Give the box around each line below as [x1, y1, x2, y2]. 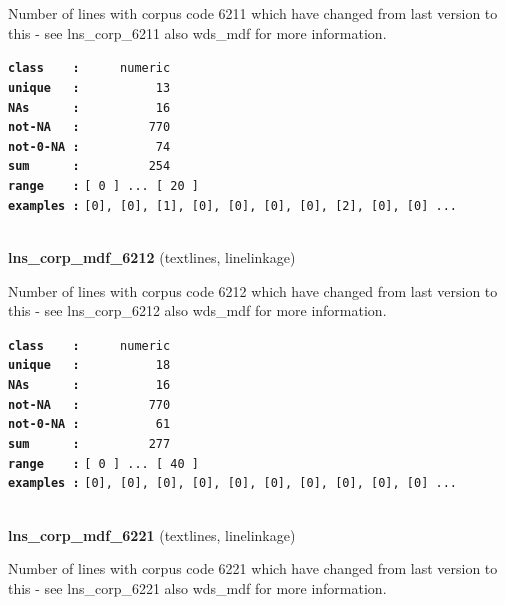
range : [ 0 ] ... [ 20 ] [8, 179, 199, 194]
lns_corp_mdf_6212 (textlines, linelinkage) [8, 247, 296, 268]
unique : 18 [8, 358, 171, 373]
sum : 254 [8, 159, 171, 174]
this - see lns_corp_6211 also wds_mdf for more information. [8, 22, 387, 43]
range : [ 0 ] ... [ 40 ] [8, 456, 199, 471]
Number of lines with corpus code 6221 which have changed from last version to [8, 558, 498, 579]
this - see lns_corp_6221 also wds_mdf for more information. [8, 577, 387, 598]
